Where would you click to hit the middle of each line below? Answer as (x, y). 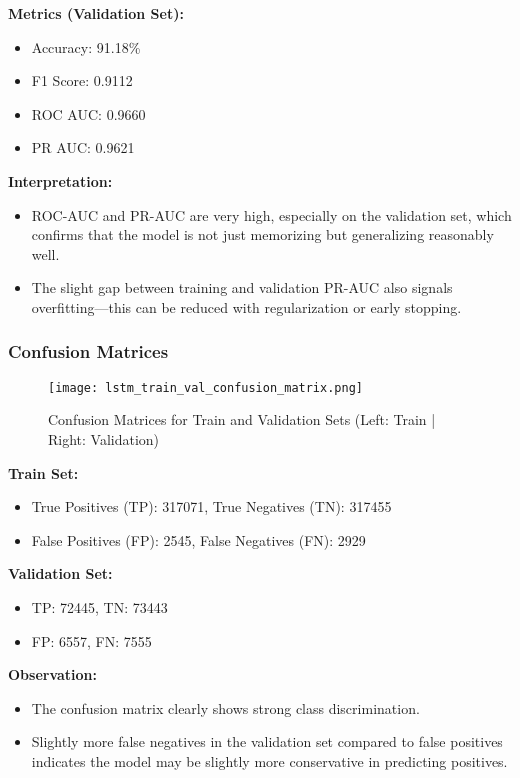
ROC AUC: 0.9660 (88, 113)
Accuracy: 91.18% (86, 46)
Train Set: (43, 472)
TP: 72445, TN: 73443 (99, 606)
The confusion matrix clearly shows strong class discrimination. (225, 707)
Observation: (53, 674)
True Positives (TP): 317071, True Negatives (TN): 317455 (211, 506)
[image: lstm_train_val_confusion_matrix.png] (205, 387)
